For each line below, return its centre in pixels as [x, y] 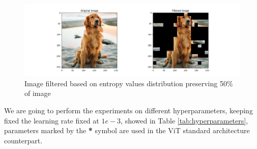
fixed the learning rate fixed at [52, 120]
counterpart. [23, 140]
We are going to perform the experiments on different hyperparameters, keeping [128, 110]
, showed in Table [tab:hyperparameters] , [184, 120]
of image [38, 93]
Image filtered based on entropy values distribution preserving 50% [129, 83]
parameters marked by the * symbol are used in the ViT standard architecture [127, 130]
